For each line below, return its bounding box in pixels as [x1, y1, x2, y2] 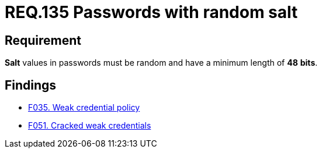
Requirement [5, 33, 82, 48]
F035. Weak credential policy [28, 102, 140, 113]
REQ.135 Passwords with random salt [5, 2, 298, 22]
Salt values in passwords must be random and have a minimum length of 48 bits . [5, 58, 318, 68]
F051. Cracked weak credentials [28, 120, 151, 131]
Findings [5, 77, 57, 92]
